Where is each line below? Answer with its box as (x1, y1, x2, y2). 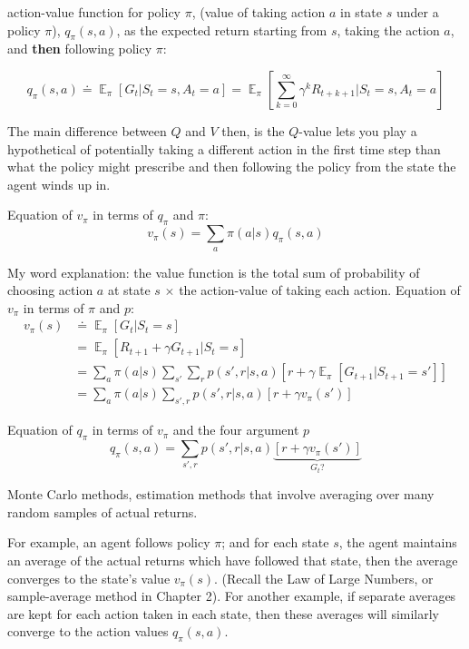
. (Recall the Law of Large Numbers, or (214, 568, 434, 587)
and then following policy (7, 39, 152, 58)
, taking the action (337, 20, 440, 39)
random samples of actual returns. (7, 502, 198, 521)
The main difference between (7, 121, 167, 140)
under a (396, 3, 439, 21)
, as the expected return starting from (116, 20, 327, 39)
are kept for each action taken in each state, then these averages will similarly (7, 604, 440, 623)
